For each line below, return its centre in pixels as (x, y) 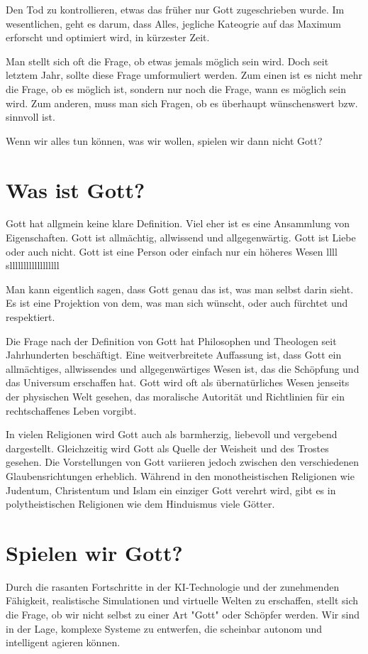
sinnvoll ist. (30, 117)
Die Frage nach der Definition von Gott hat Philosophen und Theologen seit (171, 340)
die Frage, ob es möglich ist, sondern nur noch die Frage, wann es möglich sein (176, 88)
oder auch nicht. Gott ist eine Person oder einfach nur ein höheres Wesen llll (172, 251)
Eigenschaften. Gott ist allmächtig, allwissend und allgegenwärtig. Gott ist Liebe (181, 238)
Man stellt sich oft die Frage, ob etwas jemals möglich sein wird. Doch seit (167, 61)
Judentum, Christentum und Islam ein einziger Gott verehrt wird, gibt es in (171, 490)
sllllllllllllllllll (33, 265)
